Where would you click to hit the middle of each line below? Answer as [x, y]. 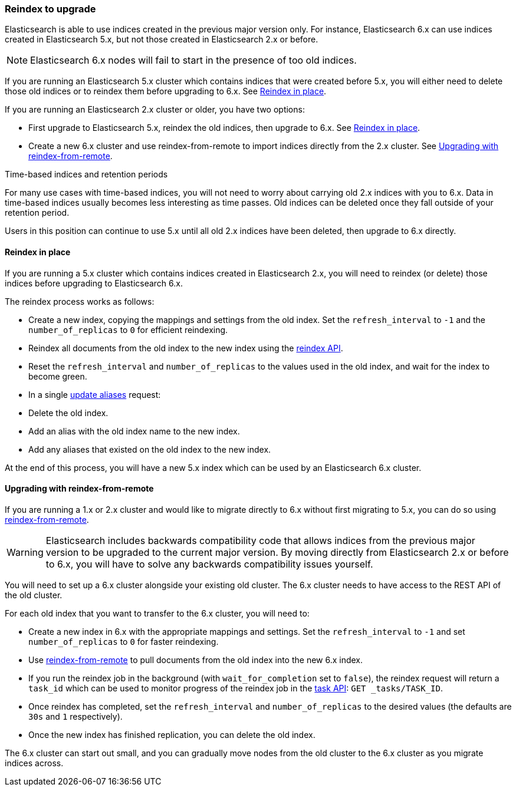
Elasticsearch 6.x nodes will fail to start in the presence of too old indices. [193, 60]
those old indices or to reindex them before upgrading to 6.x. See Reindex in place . [166, 91]
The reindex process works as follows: [80, 301]
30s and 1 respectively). [75, 716]
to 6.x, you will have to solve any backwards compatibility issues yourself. [209, 564]
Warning [25, 552]
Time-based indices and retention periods [86, 174]
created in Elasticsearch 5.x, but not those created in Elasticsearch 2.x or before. [162, 39]
